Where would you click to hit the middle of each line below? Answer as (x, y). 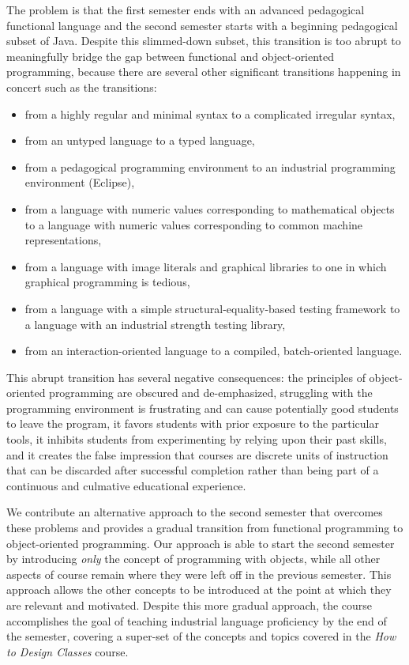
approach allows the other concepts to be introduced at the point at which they (199, 589)
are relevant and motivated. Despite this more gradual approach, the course (189, 605)
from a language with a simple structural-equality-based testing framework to (212, 308)
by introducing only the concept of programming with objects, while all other (193, 559)
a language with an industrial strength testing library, (155, 324)
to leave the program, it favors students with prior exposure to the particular (193, 423)
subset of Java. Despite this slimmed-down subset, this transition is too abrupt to (204, 41)
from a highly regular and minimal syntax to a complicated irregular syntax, (210, 113)
